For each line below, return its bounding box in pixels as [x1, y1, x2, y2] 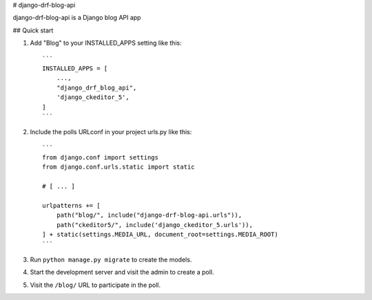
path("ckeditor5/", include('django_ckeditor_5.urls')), [56, 221, 253, 228]
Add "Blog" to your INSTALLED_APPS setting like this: [30, 39, 182, 47]
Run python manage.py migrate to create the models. [30, 255, 192, 264]
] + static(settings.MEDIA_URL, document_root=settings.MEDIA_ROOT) [42, 231, 278, 239]
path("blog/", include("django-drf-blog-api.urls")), [56, 211, 242, 219]
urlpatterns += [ [42, 202, 101, 210]
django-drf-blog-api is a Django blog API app [12, 14, 141, 22]
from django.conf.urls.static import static [42, 163, 196, 171]
